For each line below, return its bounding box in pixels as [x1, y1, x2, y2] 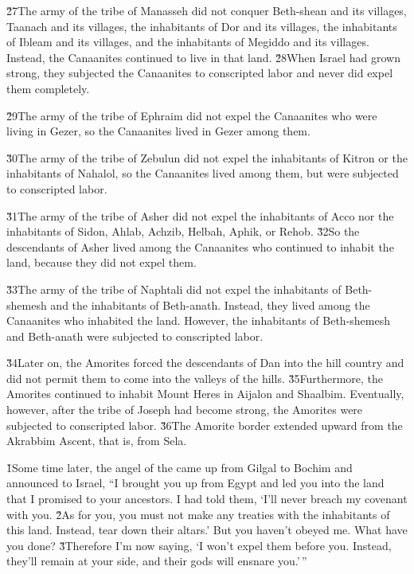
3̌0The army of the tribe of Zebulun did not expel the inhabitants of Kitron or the [6, 149, 408, 166]
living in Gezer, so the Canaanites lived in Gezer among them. [6, 123, 310, 139]
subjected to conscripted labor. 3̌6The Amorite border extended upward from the [6, 416, 403, 433]
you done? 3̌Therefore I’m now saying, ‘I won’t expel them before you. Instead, [6, 537, 392, 553]
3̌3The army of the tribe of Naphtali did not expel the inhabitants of [6, 280, 342, 297]
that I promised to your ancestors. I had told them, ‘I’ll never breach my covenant [6, 490, 408, 507]
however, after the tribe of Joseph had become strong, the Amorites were [6, 401, 363, 418]
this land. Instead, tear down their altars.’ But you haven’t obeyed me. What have [6, 521, 408, 538]
